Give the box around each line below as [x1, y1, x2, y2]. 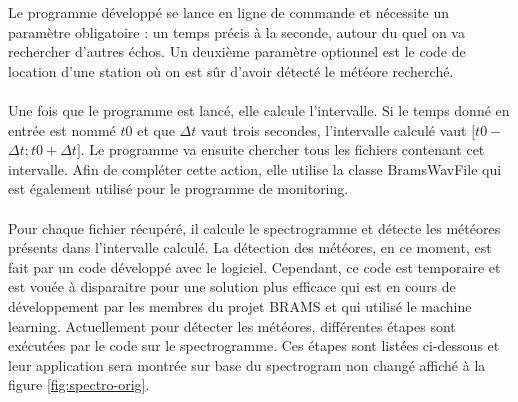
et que [137, 119, 175, 140]
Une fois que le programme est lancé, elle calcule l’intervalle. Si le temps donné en [8, 99, 510, 120]
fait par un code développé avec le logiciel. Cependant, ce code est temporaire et [8, 256, 501, 277]
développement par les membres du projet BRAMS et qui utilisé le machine [8, 295, 472, 316]
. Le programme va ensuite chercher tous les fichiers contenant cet [80, 139, 485, 160]
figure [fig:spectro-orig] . [8, 374, 150, 395]
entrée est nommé [8, 119, 116, 140]
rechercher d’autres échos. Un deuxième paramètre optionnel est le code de [8, 41, 466, 62]
